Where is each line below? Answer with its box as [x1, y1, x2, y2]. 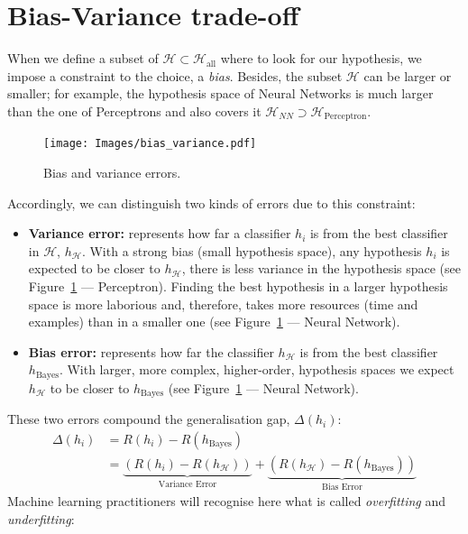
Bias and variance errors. [43, 163, 181, 182]
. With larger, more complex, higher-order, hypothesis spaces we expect [59, 360, 454, 379]
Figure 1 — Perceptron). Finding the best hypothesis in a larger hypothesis [28, 276, 448, 295]
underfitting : [7, 509, 75, 528]
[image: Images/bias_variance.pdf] [43, 137, 257, 151]
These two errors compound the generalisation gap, [7, 410, 290, 428]
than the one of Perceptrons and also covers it [7, 101, 262, 120]
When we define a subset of [7, 49, 159, 68]
